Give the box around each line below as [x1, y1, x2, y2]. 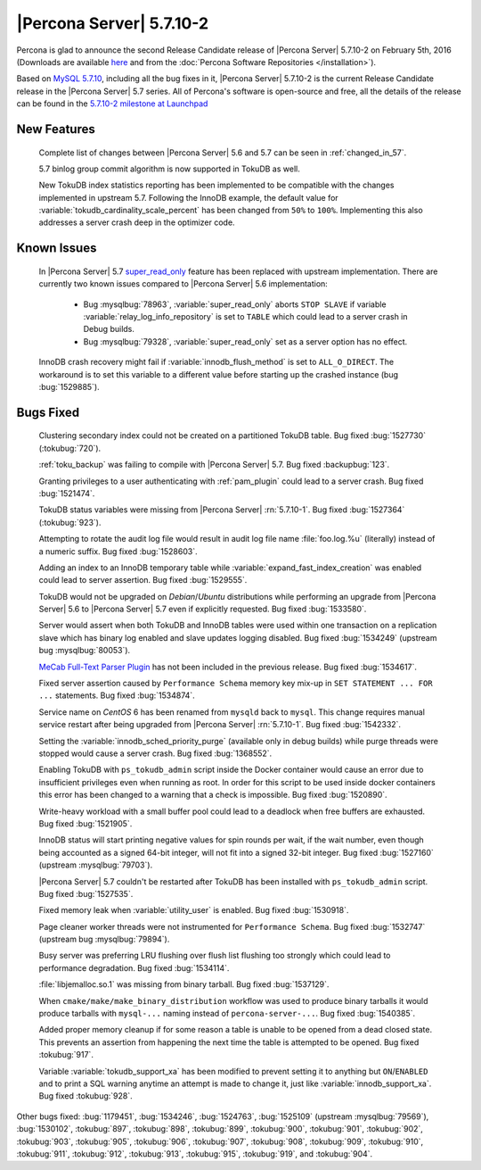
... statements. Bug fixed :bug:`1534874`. [38, 690, 195, 701]
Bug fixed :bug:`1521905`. [38, 817, 133, 829]
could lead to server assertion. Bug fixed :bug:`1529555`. [38, 575, 248, 585]
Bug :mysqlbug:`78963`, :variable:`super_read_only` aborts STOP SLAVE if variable [83, 299, 387, 310]
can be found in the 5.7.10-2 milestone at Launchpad [16, 98, 208, 109]
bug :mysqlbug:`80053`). [38, 645, 131, 656]
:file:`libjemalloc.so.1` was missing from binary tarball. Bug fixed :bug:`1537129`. [38, 979, 330, 990]
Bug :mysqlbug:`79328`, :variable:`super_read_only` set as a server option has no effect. [83, 336, 408, 347]
